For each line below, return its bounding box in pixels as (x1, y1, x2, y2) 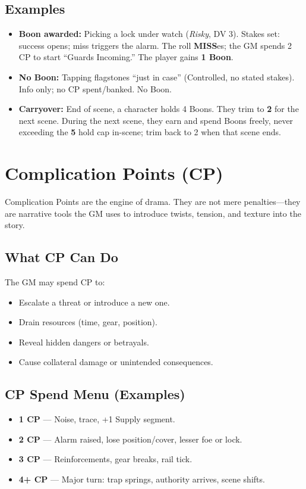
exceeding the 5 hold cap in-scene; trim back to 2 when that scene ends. (18, 126, 281, 138)
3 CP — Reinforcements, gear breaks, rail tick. (18, 453, 193, 465)
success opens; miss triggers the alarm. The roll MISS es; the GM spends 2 (18, 39, 292, 51)
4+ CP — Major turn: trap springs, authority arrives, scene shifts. (18, 473, 265, 485)
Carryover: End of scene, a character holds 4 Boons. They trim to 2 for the (18, 102, 299, 115)
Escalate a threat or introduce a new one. (18, 295, 170, 308)
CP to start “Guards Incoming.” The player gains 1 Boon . (18, 51, 234, 63)
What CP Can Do (5, 248, 118, 266)
